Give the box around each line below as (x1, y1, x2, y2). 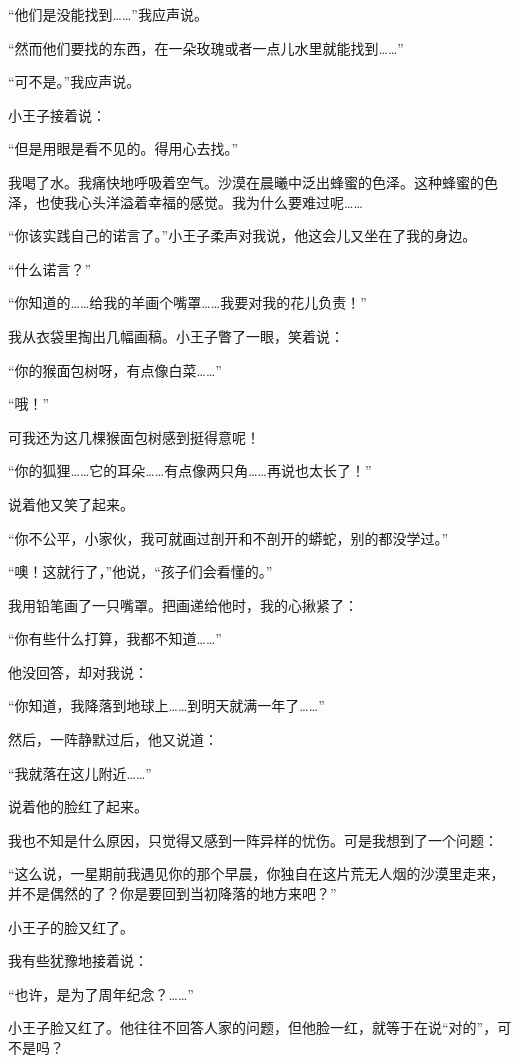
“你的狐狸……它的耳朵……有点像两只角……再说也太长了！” (8, 460, 372, 481)
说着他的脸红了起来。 (8, 796, 148, 817)
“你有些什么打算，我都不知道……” (8, 628, 222, 649)
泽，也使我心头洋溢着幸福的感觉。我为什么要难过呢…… (8, 191, 363, 212)
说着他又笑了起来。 (8, 493, 134, 514)
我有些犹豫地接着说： (8, 950, 148, 971)
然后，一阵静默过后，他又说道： (8, 729, 218, 750)
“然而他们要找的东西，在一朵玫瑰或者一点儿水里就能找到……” (8, 37, 404, 58)
